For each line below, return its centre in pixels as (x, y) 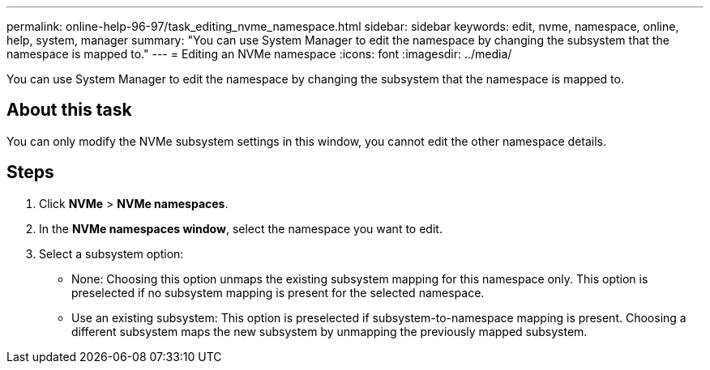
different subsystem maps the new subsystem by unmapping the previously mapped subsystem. (329, 331)
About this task (69, 110)
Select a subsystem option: (111, 253)
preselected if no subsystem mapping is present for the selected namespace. (278, 292)
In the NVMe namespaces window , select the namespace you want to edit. (241, 228)
